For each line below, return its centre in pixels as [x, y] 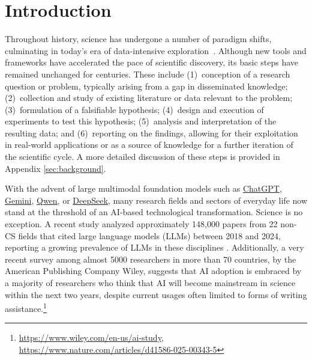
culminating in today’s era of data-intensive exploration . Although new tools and [156, 50]
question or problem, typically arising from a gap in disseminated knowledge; [146, 86]
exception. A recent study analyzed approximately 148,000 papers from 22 [141, 224]
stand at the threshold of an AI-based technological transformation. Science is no [154, 212]
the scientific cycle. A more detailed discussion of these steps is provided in [142, 157]
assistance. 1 [26, 307]
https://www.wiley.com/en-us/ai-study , [91, 337]
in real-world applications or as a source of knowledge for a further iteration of [149, 145]
